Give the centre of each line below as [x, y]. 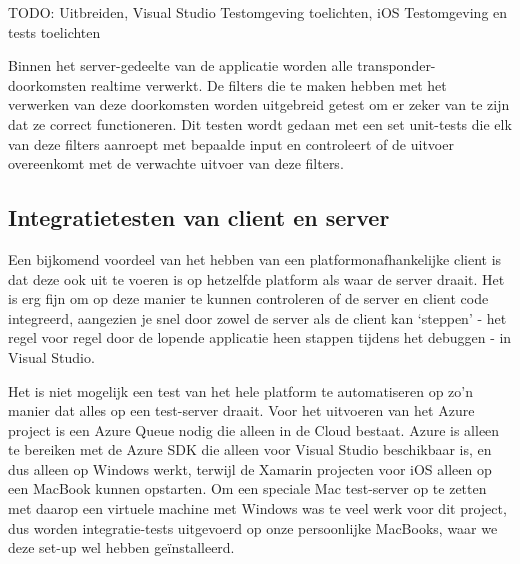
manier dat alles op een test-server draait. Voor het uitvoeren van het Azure [241, 410]
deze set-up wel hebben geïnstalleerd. [121, 547]
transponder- [396, 65]
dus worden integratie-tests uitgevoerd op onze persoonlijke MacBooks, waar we [253, 527]
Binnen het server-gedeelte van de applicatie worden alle [180, 65]
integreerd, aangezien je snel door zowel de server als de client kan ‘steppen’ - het [257, 317]
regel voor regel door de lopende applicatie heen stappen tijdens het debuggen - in [260, 337]
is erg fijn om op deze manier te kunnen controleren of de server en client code [248, 298]
